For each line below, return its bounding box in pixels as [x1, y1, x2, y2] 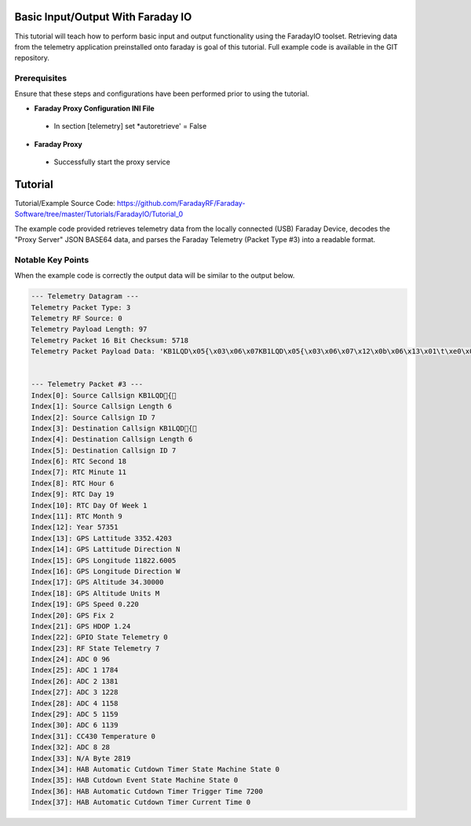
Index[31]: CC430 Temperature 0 [31, 732, 156, 740]
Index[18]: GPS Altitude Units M [31, 589, 160, 597]
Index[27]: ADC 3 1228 [31, 688, 119, 697]
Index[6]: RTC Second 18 [31, 457, 127, 466]
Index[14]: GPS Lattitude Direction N [31, 545, 181, 554]
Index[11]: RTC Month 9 [31, 512, 123, 521]
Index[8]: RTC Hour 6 [31, 479, 115, 487]
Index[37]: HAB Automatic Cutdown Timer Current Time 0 [31, 798, 251, 807]
